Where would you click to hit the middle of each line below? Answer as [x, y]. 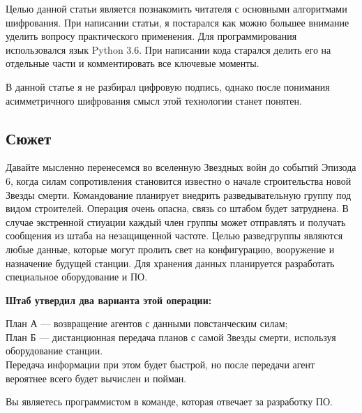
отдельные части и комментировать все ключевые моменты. [133, 63]
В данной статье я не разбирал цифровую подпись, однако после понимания [168, 86]
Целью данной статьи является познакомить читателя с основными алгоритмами [176, 8]
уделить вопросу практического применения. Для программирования [151, 36]
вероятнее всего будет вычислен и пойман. [96, 378]
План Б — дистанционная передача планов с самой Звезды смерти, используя [171, 337]
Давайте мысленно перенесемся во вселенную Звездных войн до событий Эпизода [181, 167]
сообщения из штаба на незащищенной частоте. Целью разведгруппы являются [174, 235]
